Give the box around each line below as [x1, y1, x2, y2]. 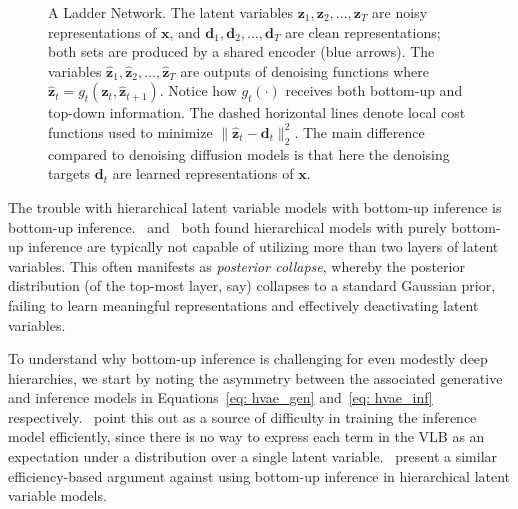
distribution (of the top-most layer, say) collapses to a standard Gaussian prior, [8, 275, 496, 296]
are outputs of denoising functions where [180, 60, 429, 81]
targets [48, 163, 91, 184]
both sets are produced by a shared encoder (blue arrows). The [48, 41, 435, 62]
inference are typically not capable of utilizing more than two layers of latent [28, 236, 499, 257]
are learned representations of [112, 163, 294, 184]
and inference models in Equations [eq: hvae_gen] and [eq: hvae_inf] [8, 387, 433, 408]
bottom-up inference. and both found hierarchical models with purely [8, 216, 447, 237]
